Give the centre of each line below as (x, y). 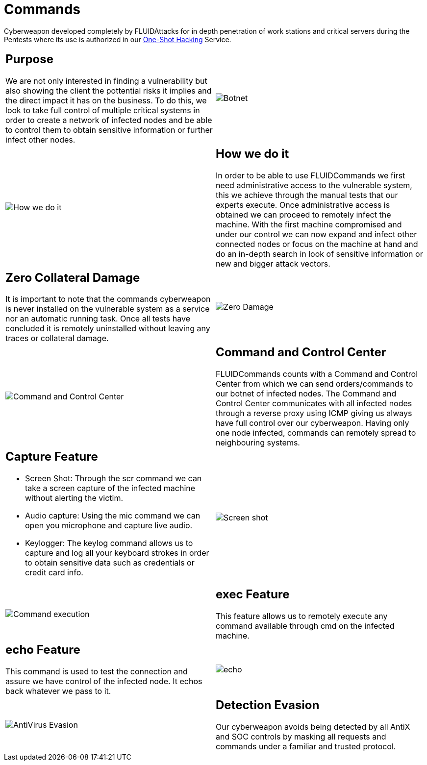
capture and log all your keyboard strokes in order (117, 553)
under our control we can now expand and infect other (316, 234)
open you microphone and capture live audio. (109, 526)
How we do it (252, 153)
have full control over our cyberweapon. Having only (313, 423)
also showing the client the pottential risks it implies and (109, 90)
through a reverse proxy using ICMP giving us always (314, 413)
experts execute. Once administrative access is (303, 205)
